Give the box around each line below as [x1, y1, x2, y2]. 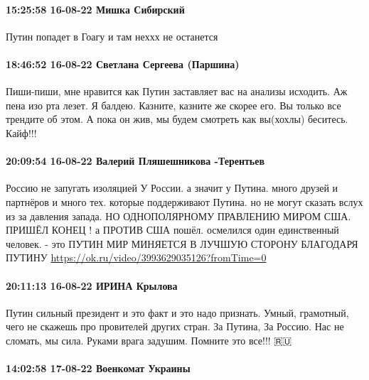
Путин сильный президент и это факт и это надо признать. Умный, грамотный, [6, 305, 349, 320]
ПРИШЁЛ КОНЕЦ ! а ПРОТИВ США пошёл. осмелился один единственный [6, 222, 339, 237]
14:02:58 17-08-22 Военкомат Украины [6, 361, 191, 376]
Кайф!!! [6, 125, 37, 140]
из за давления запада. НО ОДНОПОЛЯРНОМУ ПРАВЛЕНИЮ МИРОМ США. [6, 208, 351, 223]
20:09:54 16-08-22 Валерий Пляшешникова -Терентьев [6, 153, 265, 168]
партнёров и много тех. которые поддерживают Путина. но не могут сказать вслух [6, 194, 363, 209]
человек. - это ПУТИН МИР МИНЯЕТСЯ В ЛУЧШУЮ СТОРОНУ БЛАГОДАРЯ [6, 236, 358, 251]
